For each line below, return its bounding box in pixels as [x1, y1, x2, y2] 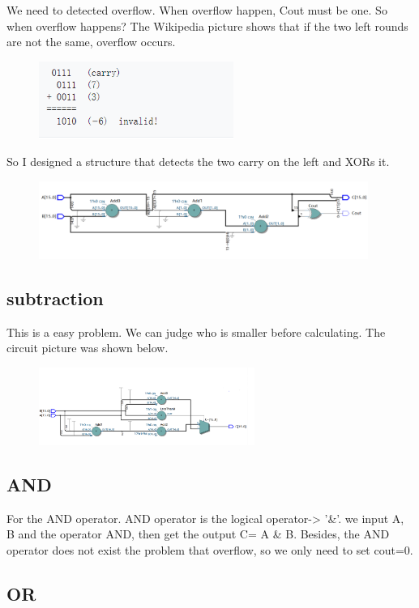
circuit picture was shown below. [6, 339, 169, 356]
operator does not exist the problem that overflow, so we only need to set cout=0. [6, 541, 413, 558]
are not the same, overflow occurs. [6, 33, 176, 50]
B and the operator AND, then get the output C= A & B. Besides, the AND [6, 525, 390, 542]
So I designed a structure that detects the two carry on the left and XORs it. [6, 153, 390, 170]
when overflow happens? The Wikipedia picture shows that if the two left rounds [6, 17, 408, 34]
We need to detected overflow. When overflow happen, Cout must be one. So [6, 2, 387, 18]
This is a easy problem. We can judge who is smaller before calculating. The [6, 323, 386, 340]
